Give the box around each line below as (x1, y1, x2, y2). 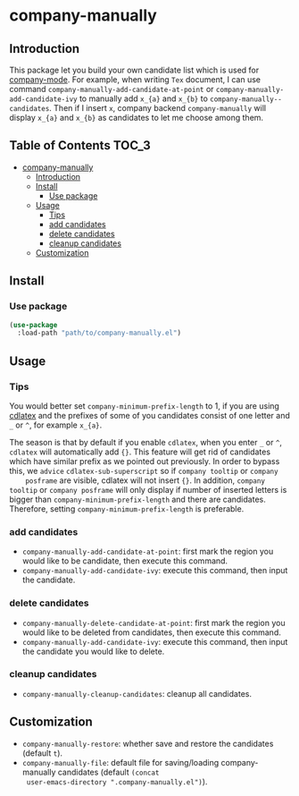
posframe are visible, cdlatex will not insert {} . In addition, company (25, 475, 266, 486)
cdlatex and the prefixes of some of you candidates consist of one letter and (9, 410, 290, 420)
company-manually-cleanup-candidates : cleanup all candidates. (21, 688, 253, 699)
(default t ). (21, 748, 63, 758)
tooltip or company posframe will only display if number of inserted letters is (9, 484, 287, 495)
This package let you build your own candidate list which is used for (9, 64, 260, 75)
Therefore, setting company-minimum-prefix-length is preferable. (9, 503, 245, 514)
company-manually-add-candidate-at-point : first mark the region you (21, 546, 274, 557)
